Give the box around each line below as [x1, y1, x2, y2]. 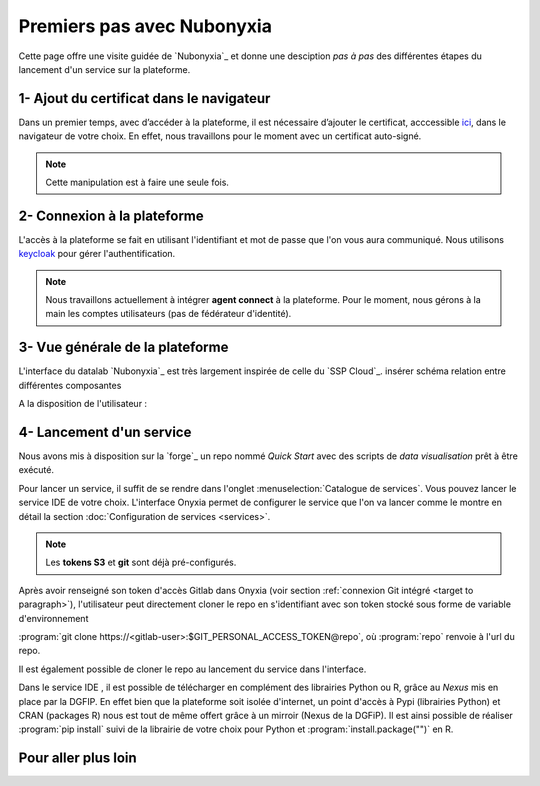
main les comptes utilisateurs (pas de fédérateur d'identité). [45, 308, 292, 320]
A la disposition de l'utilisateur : [18, 398, 148, 410]
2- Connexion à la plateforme [18, 207, 204, 224]
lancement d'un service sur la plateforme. [18, 63, 191, 75]
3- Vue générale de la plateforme [18, 339, 229, 356]
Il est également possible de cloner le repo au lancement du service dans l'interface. [18, 663, 367, 675]
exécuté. [18, 464, 55, 476]
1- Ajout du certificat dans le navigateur [18, 90, 271, 107]
